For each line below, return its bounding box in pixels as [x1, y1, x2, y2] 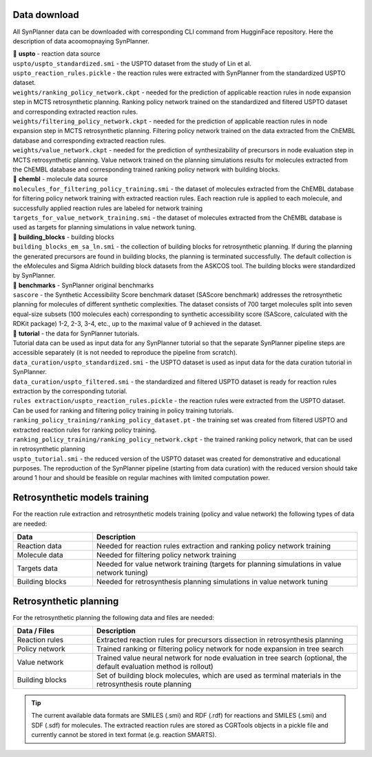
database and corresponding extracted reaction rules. [12, 136, 166, 145]
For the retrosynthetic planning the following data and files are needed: [12, 613, 215, 621]
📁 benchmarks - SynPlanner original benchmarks [12, 281, 154, 289]
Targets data [17, 563, 58, 573]
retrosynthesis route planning [96, 679, 192, 689]
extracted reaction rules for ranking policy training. [12, 426, 157, 434]
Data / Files [17, 626, 55, 636]
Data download [12, 9, 79, 21]
